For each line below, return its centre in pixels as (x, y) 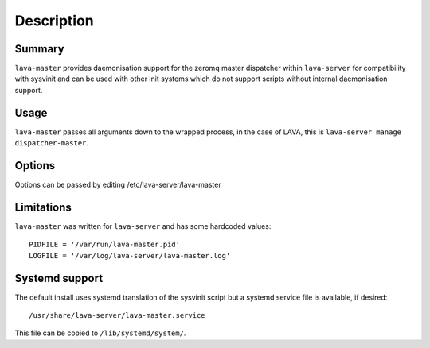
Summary (39, 49)
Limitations (43, 207)
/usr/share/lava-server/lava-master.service (117, 315)
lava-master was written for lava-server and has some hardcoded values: (143, 226)
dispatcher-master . (52, 143)
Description (55, 21)
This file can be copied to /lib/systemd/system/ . (100, 333)
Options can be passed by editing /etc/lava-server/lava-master (118, 185)
